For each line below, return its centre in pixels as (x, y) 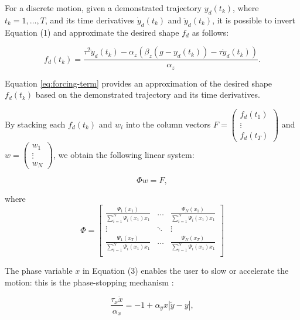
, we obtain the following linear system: (124, 154)
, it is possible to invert (254, 20)
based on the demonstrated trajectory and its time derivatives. (148, 94)
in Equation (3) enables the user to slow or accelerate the (185, 271)
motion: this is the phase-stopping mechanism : (89, 282)
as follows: (210, 32)
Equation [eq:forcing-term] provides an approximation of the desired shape (139, 83)
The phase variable (39, 271)
